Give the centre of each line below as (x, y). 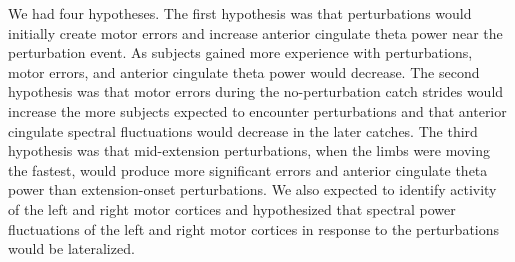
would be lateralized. (71, 248)
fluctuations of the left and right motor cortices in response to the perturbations (254, 228)
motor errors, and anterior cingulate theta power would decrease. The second (244, 71)
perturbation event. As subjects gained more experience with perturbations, (240, 52)
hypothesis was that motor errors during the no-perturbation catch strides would (256, 91)
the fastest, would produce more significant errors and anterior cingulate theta (248, 169)
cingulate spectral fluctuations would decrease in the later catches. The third (243, 130)
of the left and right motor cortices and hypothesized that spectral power (232, 208)
